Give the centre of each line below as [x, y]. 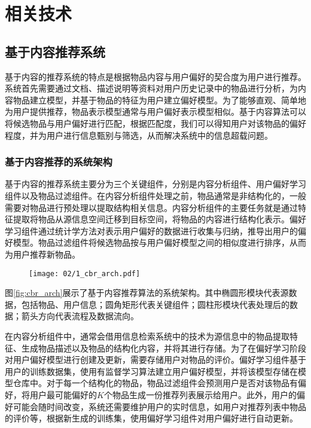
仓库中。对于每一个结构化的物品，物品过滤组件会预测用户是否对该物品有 [155, 383]
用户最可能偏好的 [63, 394]
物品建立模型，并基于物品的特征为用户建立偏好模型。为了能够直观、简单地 [159, 100]
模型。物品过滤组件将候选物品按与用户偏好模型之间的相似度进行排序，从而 [159, 242]
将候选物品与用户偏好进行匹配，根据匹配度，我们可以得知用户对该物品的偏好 [155, 123]
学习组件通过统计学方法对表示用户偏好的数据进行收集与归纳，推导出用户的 [151, 230]
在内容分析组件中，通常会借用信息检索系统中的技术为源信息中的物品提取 [147, 336]
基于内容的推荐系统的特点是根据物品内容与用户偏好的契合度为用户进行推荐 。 [155, 76]
